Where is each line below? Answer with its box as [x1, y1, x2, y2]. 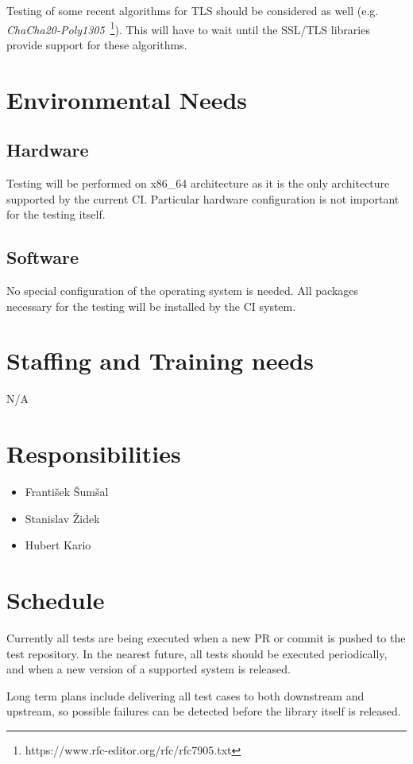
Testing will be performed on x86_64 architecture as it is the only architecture [6, 175, 390, 192]
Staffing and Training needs [6, 344, 314, 377]
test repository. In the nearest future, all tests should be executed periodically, [6, 645, 388, 661]
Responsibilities [6, 437, 181, 470]
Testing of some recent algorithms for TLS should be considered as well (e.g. [6, 2, 379, 18]
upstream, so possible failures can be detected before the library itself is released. [6, 703, 401, 719]
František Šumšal [25, 483, 109, 500]
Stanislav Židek [25, 510, 100, 526]
